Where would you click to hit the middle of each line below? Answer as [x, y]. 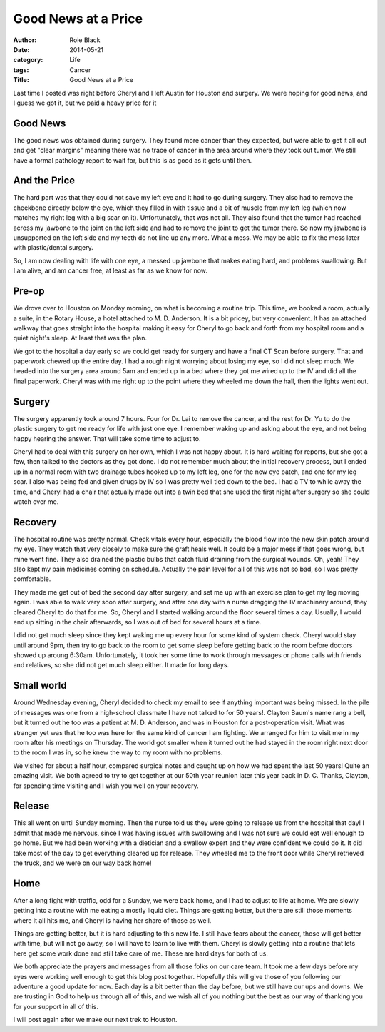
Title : [21, 80]
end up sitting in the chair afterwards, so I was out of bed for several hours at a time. [137, 622]
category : [28, 60]
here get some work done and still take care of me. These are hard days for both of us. [141, 953]
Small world [40, 686]
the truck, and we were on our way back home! [82, 863]
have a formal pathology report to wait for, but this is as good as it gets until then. [133, 160]
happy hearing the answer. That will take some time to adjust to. [107, 438]
